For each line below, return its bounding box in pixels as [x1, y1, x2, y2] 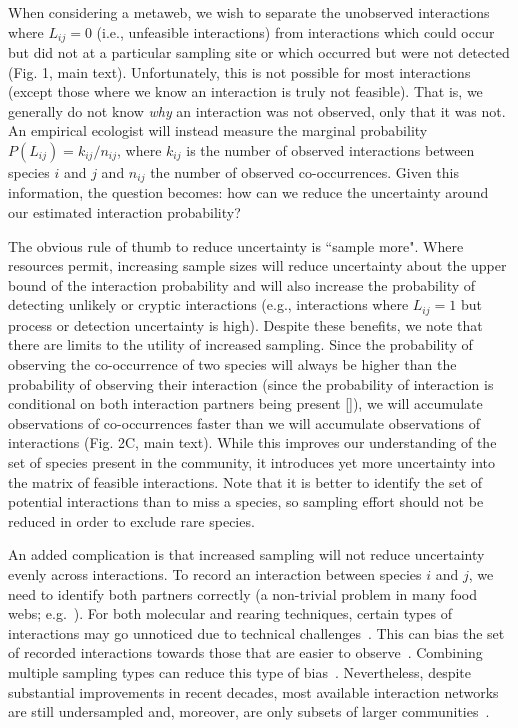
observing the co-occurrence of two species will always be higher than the [8, 354, 457, 375]
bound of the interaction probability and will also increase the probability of [8, 274, 476, 295]
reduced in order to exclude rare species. [8, 510, 255, 531]
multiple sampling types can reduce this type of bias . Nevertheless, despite [8, 661, 471, 682]
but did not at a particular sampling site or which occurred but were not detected [8, 42, 510, 63]
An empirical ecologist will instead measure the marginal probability [8, 120, 428, 141]
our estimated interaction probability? [8, 202, 241, 223]
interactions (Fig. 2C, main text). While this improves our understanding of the [8, 432, 497, 453]
